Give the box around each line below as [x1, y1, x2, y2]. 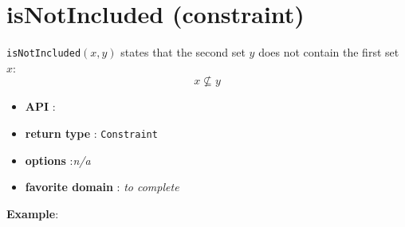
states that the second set [120, 44, 246, 61]
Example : [6, 205, 59, 221]
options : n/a [25, 151, 91, 168]
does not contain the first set [258, 44, 399, 61]
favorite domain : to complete [25, 178, 179, 195]
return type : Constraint [25, 124, 158, 141]
